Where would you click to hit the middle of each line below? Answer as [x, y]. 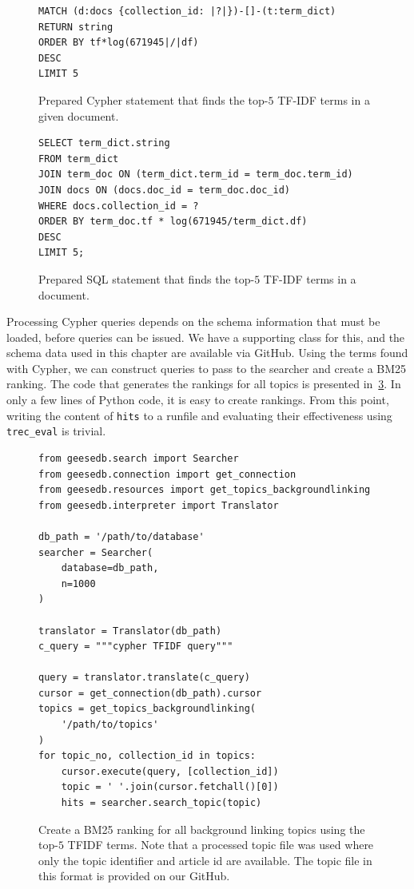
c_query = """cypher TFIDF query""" [136, 647]
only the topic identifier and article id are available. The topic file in [205, 860]
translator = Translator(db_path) [130, 631]
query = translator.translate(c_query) [144, 678]
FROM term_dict [79, 159]
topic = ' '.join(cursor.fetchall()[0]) [170, 787]
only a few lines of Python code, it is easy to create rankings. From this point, [198, 400]
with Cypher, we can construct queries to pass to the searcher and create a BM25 [207, 368]
